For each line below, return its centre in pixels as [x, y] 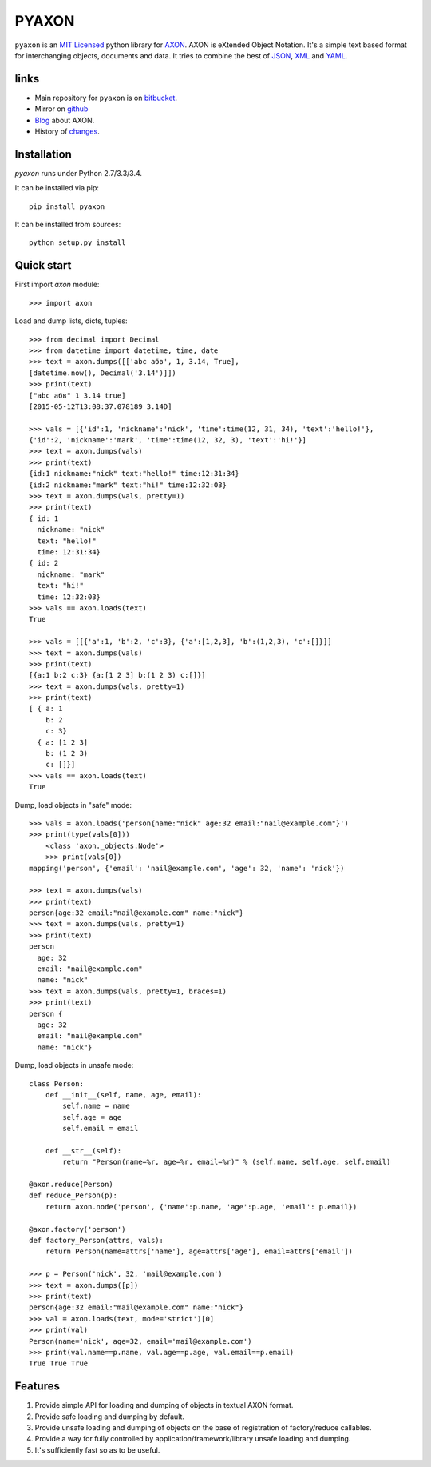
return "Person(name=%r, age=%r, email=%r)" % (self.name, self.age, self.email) [227, 1162]
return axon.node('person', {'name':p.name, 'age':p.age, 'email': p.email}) [201, 1207]
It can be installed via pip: [57, 188]
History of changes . [67, 131]
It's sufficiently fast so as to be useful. [97, 1450]
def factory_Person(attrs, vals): [96, 1241]
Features [37, 1387]
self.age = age [92, 1117]
